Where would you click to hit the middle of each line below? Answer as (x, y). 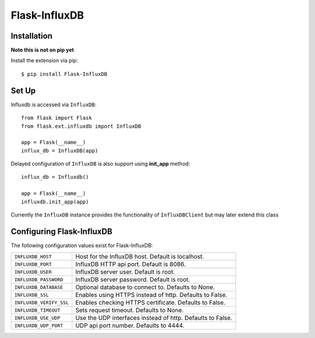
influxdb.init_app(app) (55, 202)
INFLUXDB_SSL (32, 295)
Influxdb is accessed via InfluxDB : (54, 104)
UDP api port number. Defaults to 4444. (130, 326)
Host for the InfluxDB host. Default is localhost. (139, 257)
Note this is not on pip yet (42, 50)
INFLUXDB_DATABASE (39, 287)
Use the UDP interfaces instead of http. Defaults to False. (154, 318)
